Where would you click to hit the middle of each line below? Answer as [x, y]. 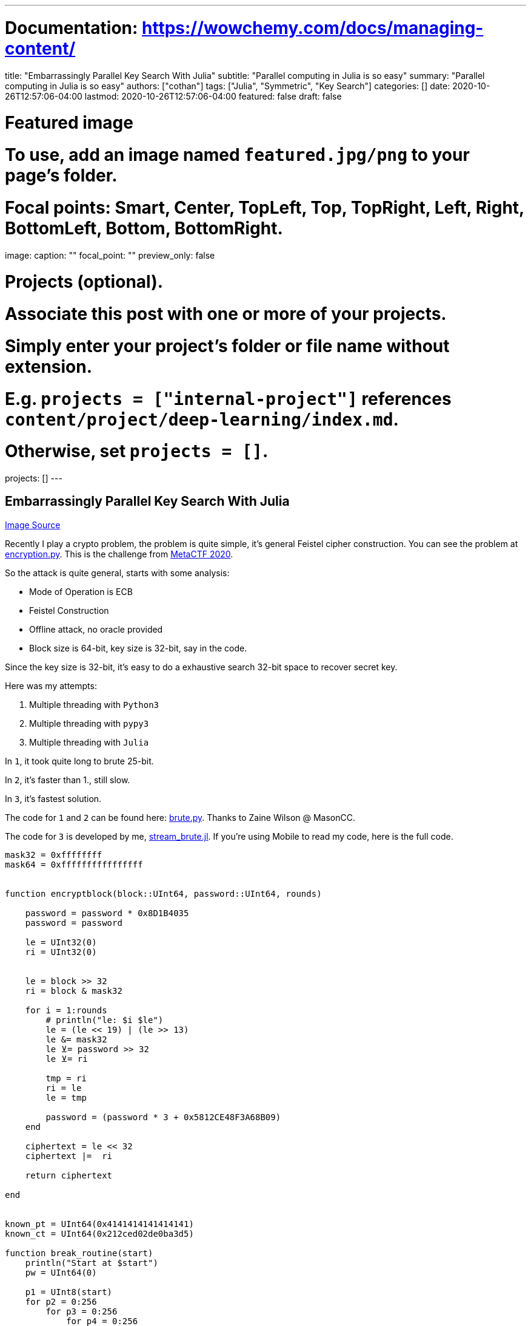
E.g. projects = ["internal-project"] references [228, 399]
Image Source [33, 525]
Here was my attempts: [51, 685]
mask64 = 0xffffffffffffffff [74, 864]
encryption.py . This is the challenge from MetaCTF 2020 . [119, 554]
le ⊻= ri [67, 1059]
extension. [49, 366]
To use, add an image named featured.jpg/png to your [237, 155]
